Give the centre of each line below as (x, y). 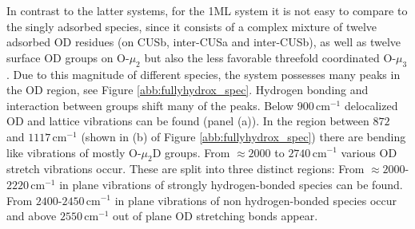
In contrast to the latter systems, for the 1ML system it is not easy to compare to (207, 10)
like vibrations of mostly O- (74, 152)
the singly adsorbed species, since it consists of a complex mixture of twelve (192, 26)
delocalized (371, 105)
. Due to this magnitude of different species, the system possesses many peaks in (204, 74)
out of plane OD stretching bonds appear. (215, 216)
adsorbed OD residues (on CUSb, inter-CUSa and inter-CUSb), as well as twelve (204, 42)
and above (32, 216)
